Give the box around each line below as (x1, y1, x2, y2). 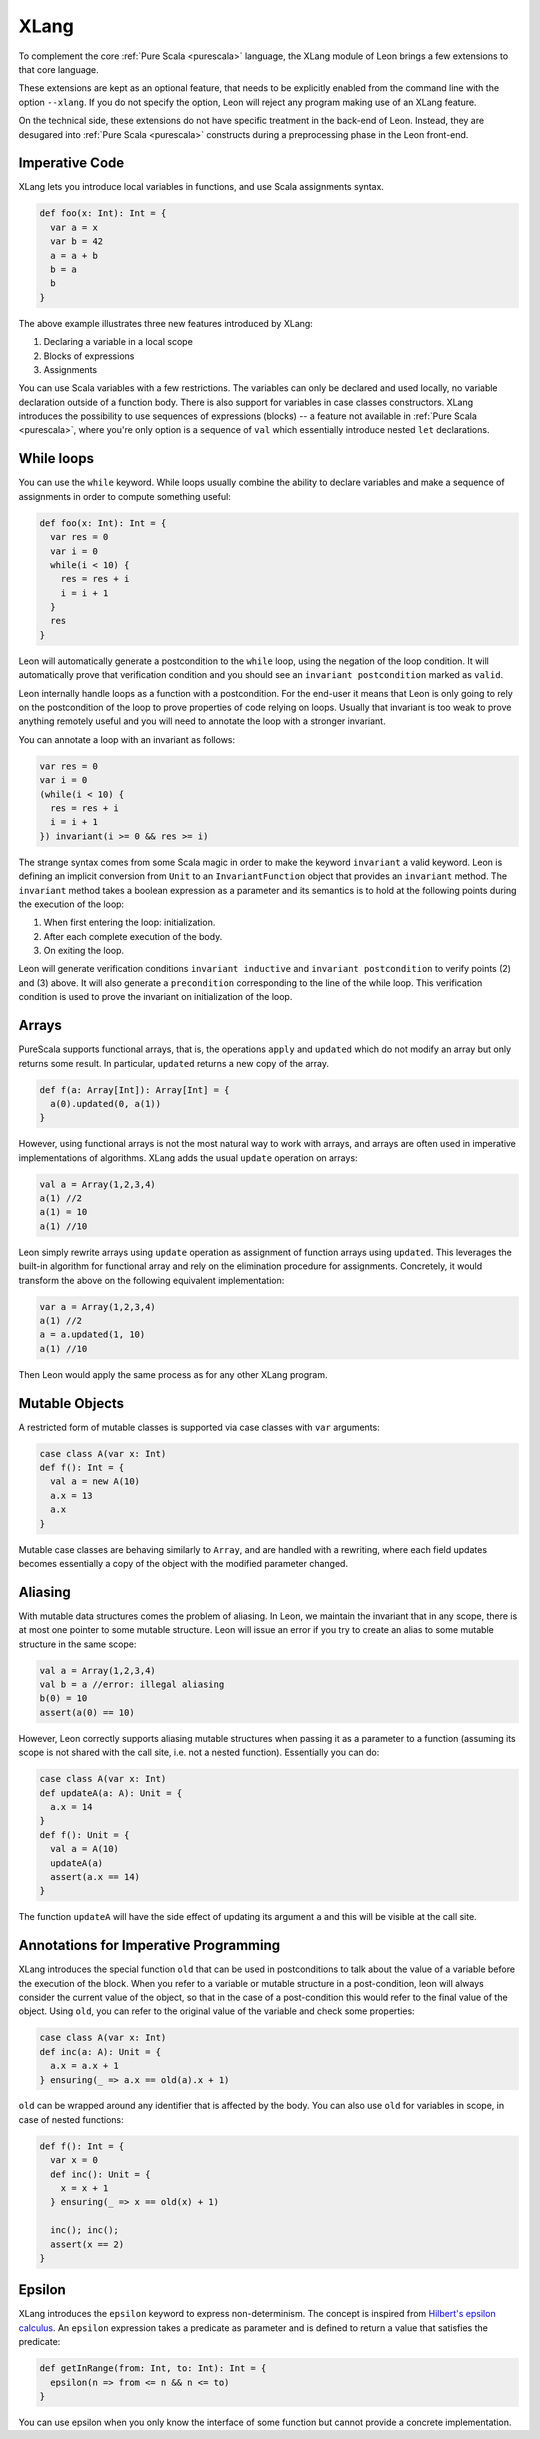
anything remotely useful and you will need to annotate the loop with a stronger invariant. (18, 715, 386, 727)
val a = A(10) (50, 1843, 120, 1855)
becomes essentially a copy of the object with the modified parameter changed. (18, 1557, 349, 1569)
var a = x (50, 221, 99, 233)
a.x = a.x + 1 (50, 2060, 120, 2072)
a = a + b (50, 250, 99, 261)
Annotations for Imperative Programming (18, 1937, 281, 1954)
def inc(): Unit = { (50, 2168, 151, 2180)
